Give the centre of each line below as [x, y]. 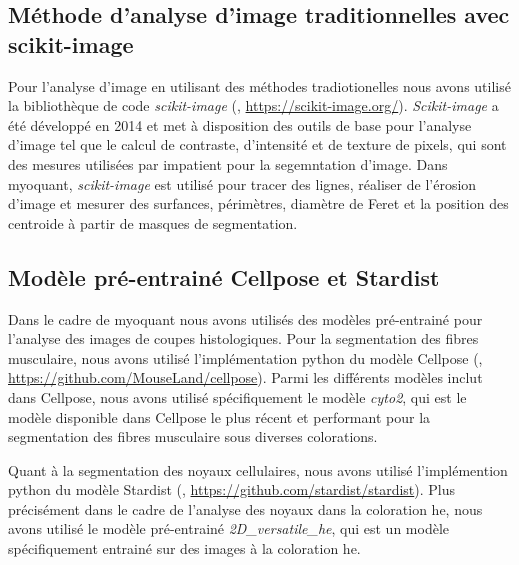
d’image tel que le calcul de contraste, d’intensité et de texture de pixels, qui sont [257, 144]
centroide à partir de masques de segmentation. [153, 222]
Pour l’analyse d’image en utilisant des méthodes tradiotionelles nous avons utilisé [259, 85]
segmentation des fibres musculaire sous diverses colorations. [193, 436]
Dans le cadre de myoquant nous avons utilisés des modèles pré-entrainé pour [245, 318]
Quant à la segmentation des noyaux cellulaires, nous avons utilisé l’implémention [258, 469]
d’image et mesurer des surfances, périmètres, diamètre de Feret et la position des [258, 203]
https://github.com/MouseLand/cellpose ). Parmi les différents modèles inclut [245, 377]
